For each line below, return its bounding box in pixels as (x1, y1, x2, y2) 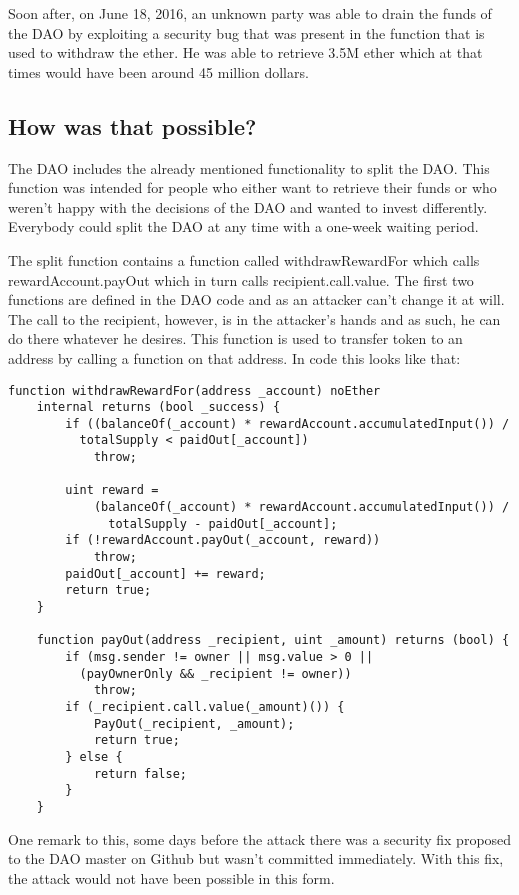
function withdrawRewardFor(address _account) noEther (8, 383, 381, 398)
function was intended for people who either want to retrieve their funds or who (8, 177, 497, 198)
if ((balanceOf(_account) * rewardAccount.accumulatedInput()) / (65, 416, 510, 431)
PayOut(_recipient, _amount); (93, 716, 295, 731)
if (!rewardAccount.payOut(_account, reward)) (65, 533, 381, 548)
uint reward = (65, 483, 159, 498)
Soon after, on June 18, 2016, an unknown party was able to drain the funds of (8, 3, 492, 23)
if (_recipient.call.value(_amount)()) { (65, 699, 345, 714)
